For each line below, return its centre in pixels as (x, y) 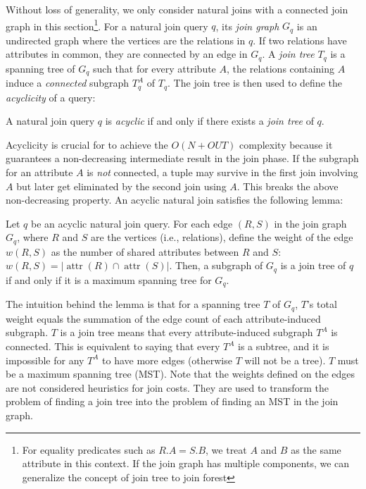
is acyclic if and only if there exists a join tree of (209, 121)
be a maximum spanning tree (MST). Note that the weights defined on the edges (181, 374)
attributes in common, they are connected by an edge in (127, 54)
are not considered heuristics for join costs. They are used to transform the (167, 387)
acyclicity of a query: (51, 97)
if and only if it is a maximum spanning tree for (109, 279)
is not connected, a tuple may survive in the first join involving (222, 172)
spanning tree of (40, 68)
